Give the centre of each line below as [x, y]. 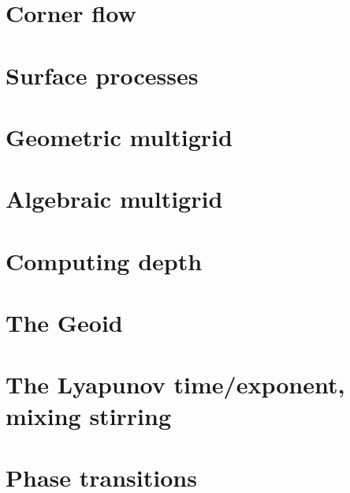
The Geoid [64, 323]
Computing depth [104, 260]
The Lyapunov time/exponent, [175, 384]
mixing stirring [89, 415]
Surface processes [102, 75]
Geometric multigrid [119, 136]
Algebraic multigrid [114, 199]
